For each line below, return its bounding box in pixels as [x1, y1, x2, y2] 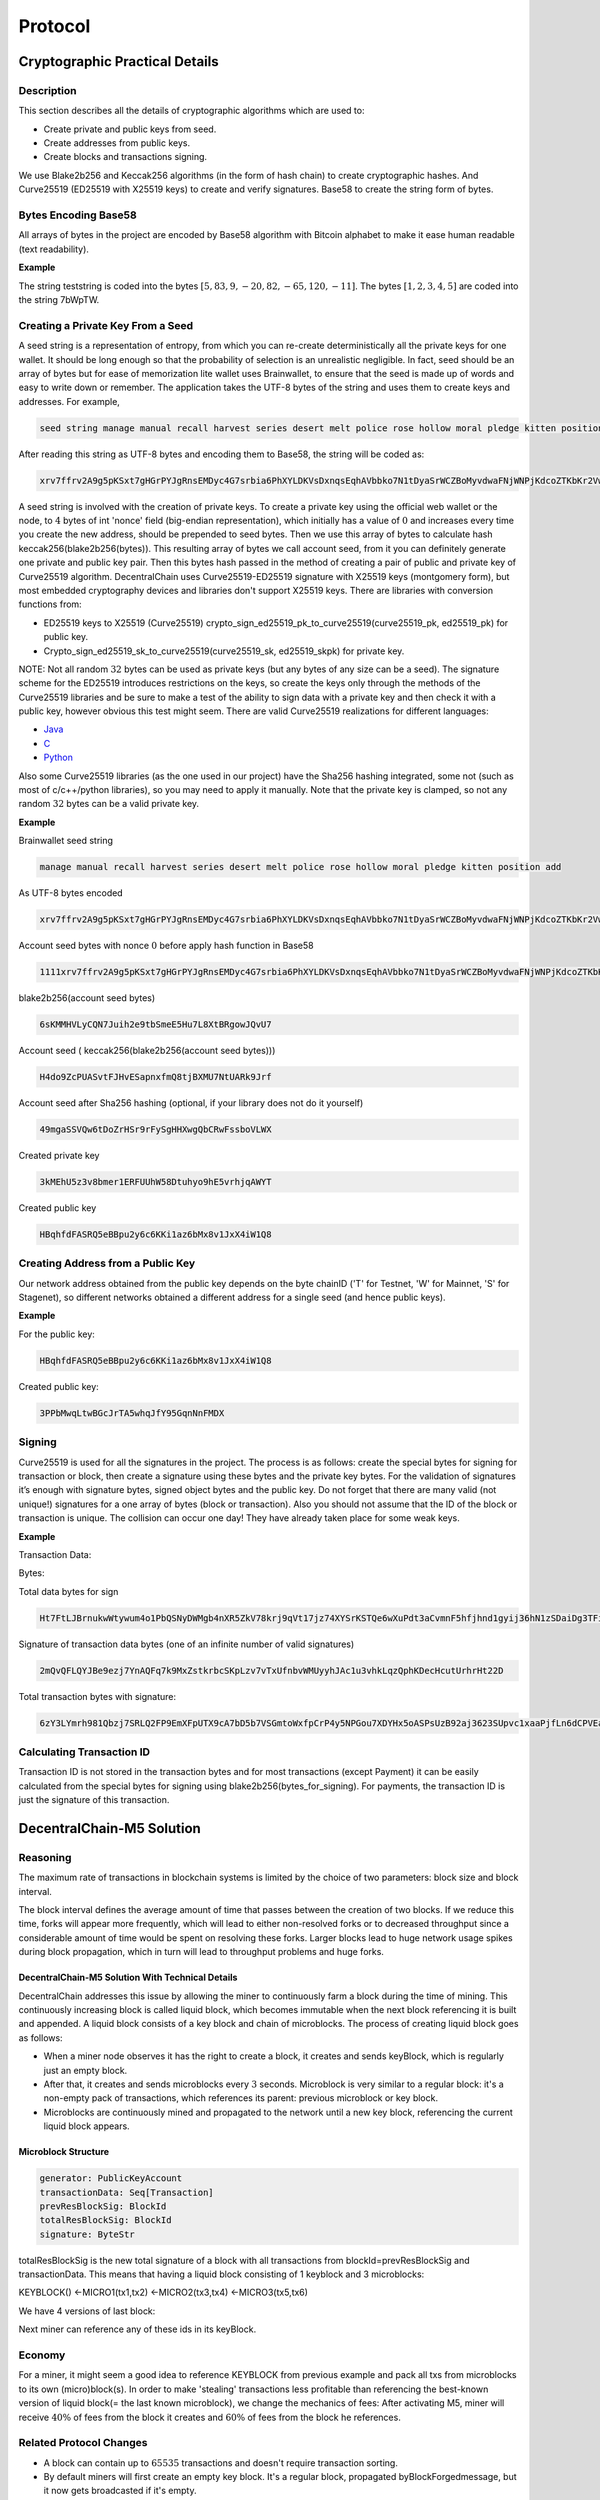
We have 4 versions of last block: [18, 2305, 156, 2317]
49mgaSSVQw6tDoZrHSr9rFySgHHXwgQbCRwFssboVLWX [39, 1124, 272, 1135]
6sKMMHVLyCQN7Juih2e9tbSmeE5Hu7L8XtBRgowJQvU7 [39, 1019, 272, 1030]
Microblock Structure [18, 2146, 110, 2158]
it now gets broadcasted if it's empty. [43, 2485, 197, 2497]
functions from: [18, 598, 82, 610]
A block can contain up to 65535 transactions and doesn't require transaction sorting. [43, 2456, 399, 2469]
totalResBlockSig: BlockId [39, 2215, 172, 2226]
